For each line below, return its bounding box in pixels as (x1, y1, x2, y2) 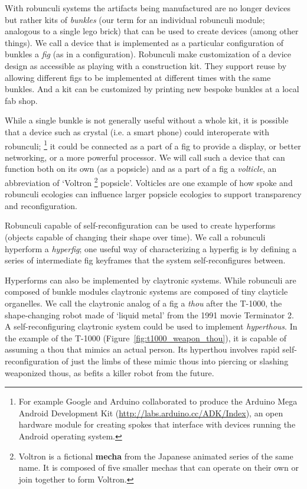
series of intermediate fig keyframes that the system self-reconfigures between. (5, 254, 286, 266)
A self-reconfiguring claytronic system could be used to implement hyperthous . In (5, 320, 298, 332)
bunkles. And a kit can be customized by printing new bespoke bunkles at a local (5, 83, 299, 95)
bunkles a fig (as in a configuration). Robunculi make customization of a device (5, 48, 291, 60)
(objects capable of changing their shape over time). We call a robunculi (5, 231, 266, 243)
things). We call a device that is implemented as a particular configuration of (5, 36, 284, 48)
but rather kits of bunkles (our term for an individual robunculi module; (5, 13, 265, 25)
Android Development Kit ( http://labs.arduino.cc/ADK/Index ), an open (18, 406, 283, 419)
